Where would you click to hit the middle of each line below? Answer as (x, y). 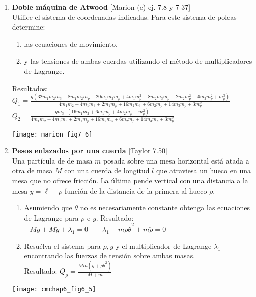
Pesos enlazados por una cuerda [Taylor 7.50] (90, 151)
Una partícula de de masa (52, 160)
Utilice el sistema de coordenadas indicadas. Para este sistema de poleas (124, 17)
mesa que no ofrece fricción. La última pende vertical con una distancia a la (130, 180)
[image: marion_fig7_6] (52, 134)
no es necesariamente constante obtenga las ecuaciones (165, 208)
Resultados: (30, 88)
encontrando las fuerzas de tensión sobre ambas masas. (110, 255)
